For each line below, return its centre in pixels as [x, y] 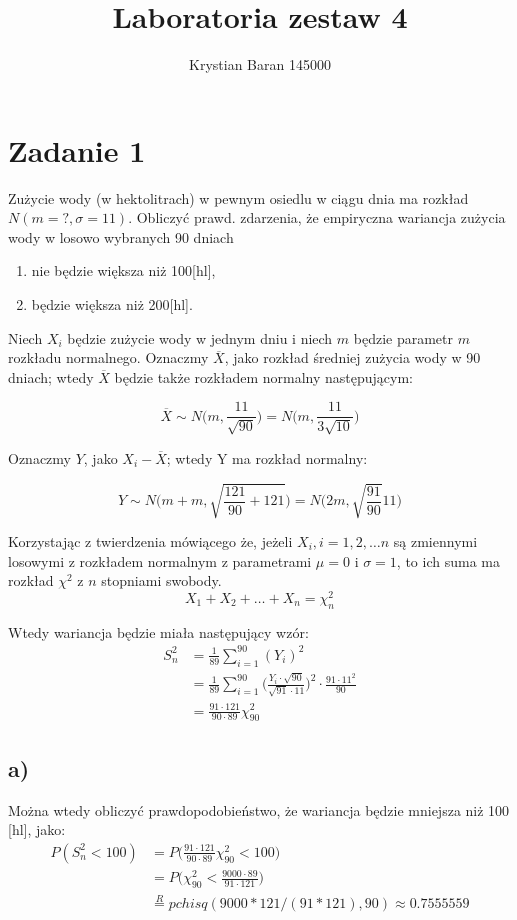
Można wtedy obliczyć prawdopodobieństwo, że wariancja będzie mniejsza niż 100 [259, 809]
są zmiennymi [435, 541]
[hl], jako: [37, 829]
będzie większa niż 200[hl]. [112, 304]
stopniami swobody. [161, 580]
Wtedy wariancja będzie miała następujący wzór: [158, 631]
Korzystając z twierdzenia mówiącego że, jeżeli [150, 541]
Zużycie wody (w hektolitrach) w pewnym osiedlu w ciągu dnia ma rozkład [238, 197]
